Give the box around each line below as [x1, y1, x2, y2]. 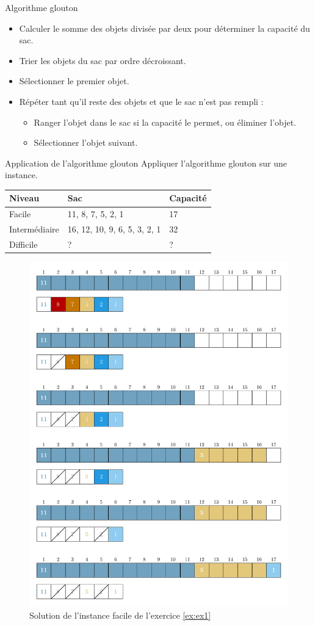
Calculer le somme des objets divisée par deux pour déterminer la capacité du [19, 21, 310, 34]
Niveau [9, 192, 40, 204]
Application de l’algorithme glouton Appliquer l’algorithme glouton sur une [5, 156, 287, 169]
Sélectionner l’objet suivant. [34, 136, 138, 149]
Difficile [9, 237, 38, 250]
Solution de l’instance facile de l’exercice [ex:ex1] [29, 608, 211, 621]
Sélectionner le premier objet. [19, 74, 129, 87]
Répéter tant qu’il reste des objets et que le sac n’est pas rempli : [19, 95, 264, 107]
